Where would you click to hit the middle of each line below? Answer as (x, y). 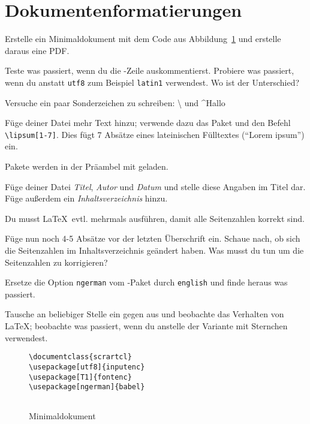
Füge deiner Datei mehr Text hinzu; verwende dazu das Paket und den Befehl (148, 123)
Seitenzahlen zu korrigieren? (56, 262)
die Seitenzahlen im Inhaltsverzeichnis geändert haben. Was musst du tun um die (154, 250)
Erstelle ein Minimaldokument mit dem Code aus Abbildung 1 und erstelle (143, 39)
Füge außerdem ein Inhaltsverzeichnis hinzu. (86, 198)
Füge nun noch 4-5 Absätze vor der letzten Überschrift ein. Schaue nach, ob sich (153, 238)
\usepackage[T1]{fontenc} (80, 377)
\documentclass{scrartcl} (80, 357)
